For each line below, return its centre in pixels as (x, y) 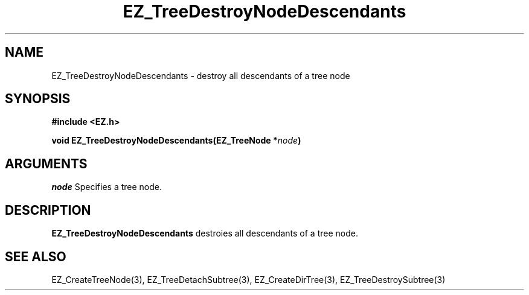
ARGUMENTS (46, 163)
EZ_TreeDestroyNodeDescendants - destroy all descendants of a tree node (201, 75)
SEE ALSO (36, 256)
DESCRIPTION (48, 210)
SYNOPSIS (38, 99)
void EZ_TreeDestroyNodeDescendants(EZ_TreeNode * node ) (176, 141)
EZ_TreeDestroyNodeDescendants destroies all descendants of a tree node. (205, 233)
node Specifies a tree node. (107, 187)
